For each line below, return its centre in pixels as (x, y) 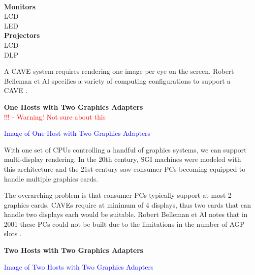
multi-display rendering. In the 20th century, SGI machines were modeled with (123, 159)
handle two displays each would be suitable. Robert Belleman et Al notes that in (126, 214)
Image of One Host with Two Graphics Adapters (77, 133)
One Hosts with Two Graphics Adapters (74, 107)
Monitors (20, 6)
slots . (13, 233)
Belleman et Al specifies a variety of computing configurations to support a (117, 80)
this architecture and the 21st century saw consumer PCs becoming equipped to (125, 168)
